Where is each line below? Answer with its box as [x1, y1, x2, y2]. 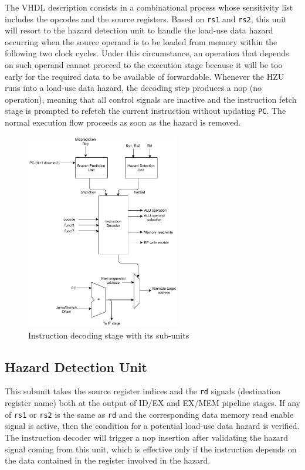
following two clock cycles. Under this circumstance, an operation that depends [5, 47, 289, 59]
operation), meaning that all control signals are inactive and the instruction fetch [5, 93, 297, 105]
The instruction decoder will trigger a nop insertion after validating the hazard [5, 431, 289, 443]
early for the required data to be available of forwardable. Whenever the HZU [5, 70, 284, 82]
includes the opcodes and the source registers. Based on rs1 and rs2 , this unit [5, 12, 287, 25]
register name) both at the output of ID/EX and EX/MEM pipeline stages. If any [5, 397, 300, 409]
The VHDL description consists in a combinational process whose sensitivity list [5, 1, 293, 13]
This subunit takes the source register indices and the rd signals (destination [5, 385, 281, 397]
